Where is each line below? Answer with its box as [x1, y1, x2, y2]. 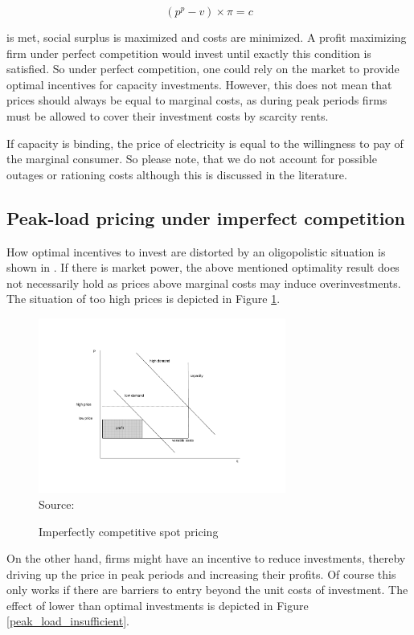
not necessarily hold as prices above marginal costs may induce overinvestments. [6, 274, 401, 291]
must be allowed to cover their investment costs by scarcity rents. [6, 107, 329, 124]
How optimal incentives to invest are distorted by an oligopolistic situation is [6, 243, 386, 260]
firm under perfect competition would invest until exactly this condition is [6, 44, 371, 61]
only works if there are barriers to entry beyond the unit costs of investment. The [6, 581, 408, 598]
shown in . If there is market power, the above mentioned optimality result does [6, 259, 400, 276]
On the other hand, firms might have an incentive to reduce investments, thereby [6, 550, 406, 567]
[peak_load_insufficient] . [6, 612, 129, 629]
